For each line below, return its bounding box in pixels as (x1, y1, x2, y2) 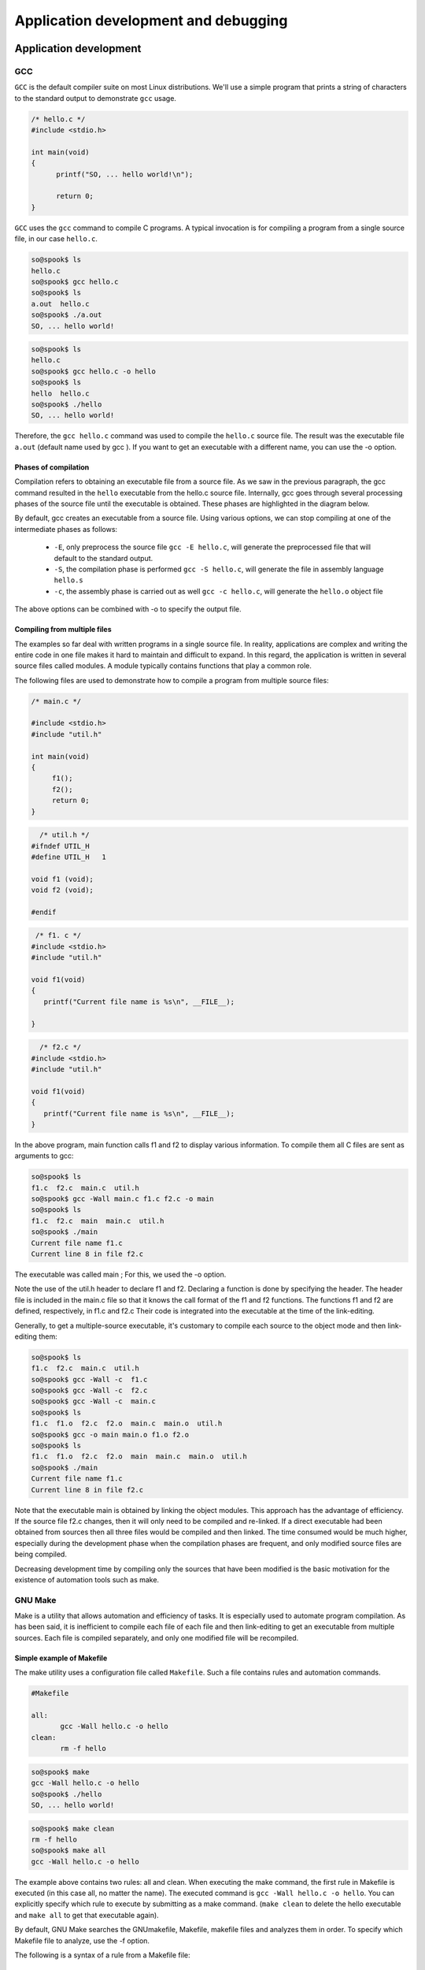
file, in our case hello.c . (14, 234, 98, 243)
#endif (31, 907, 57, 916)
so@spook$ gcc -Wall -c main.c (31, 1397, 157, 1406)
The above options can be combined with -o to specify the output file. (14, 604, 242, 614)
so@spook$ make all (31, 1846, 106, 1855)
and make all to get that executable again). (14, 1910, 159, 1920)
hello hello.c (31, 388, 90, 398)
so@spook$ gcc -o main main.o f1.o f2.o (31, 1430, 189, 1439)
